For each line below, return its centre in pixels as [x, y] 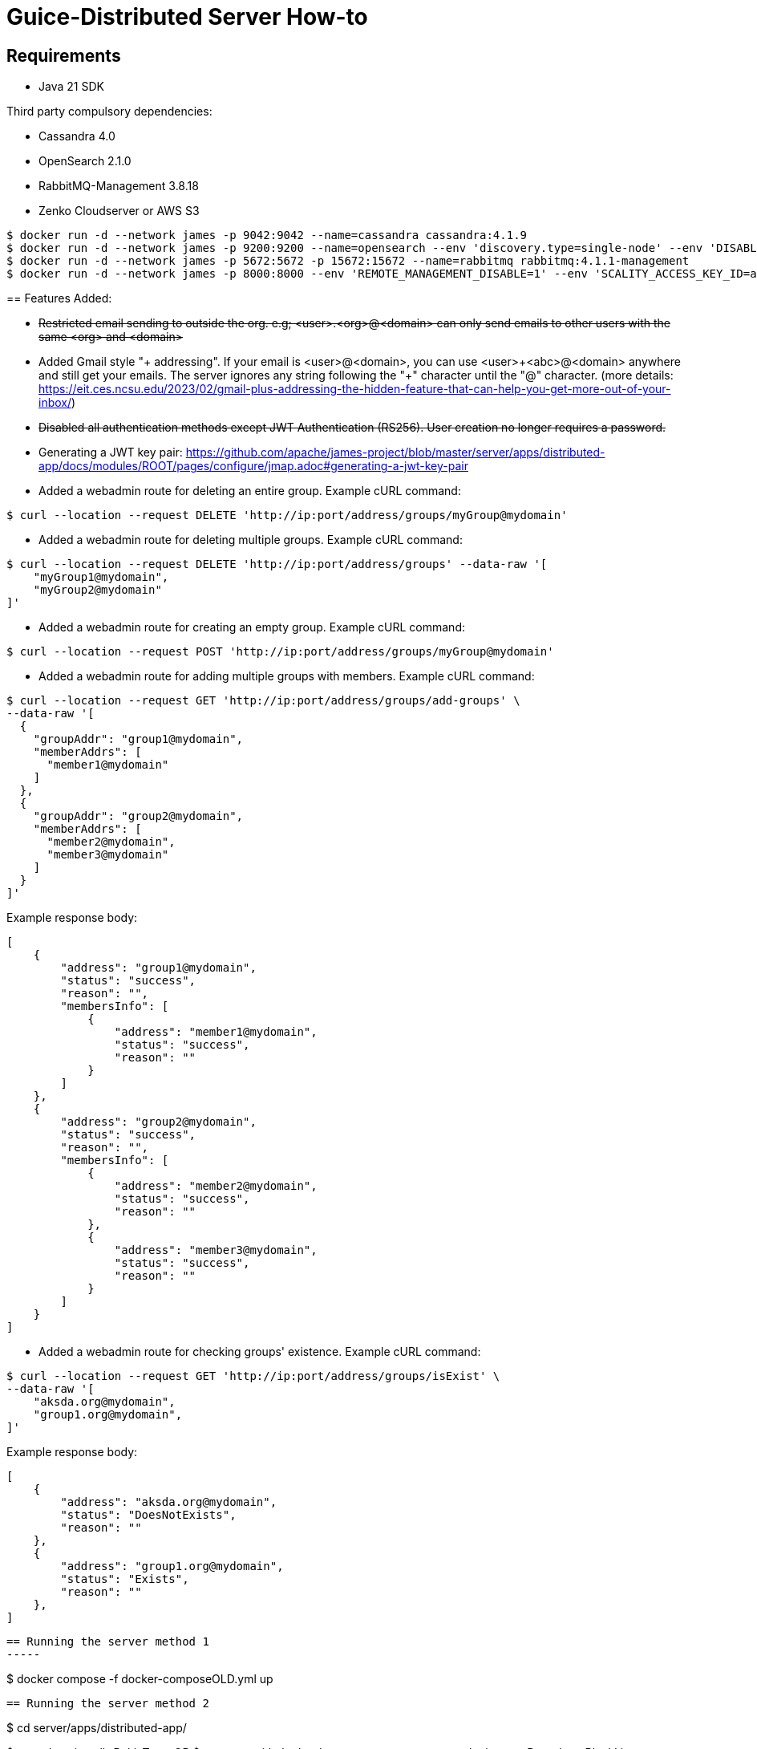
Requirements [64, 55]
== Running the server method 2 [108, 1704]
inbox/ [55, 403]
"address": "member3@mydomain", [216, 1250]
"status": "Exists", [125, 1579]
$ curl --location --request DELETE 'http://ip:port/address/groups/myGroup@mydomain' [287, 515]
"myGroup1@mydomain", [101, 577]
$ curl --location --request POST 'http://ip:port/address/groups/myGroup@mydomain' [280, 652]
